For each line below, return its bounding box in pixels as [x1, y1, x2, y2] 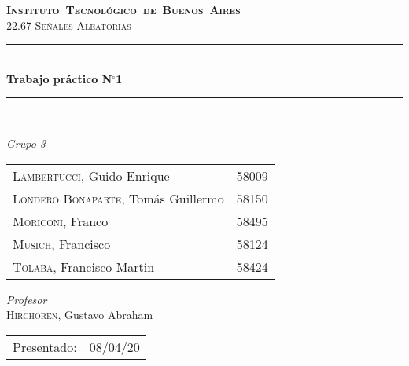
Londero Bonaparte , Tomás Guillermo [13, 188, 224, 207]
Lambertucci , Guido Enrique [13, 166, 170, 185]
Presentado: [13, 337, 77, 356]
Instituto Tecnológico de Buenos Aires [6, 2, 241, 17]
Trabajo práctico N [6, 70, 112, 86]
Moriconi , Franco [13, 211, 109, 230]
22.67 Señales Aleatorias [6, 16, 131, 33]
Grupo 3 [6, 134, 46, 151]
